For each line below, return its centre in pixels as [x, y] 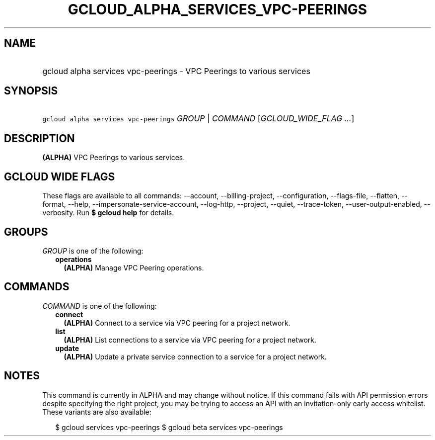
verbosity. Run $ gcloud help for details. [108, 213]
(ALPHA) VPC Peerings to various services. [114, 158]
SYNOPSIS [31, 91]
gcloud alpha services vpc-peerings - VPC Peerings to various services [176, 71]
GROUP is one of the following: [93, 251]
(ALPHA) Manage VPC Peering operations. [134, 267]
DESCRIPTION [39, 138]
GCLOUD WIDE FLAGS [60, 176]
